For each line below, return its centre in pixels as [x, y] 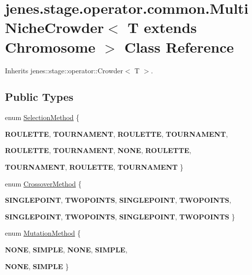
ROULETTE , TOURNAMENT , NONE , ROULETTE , [98, 150]
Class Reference [179, 46]
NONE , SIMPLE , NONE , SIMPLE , [66, 250]
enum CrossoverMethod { [43, 183]
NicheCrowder [55, 27]
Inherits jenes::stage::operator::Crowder [64, 70]
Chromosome [50, 46]
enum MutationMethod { [43, 233]
